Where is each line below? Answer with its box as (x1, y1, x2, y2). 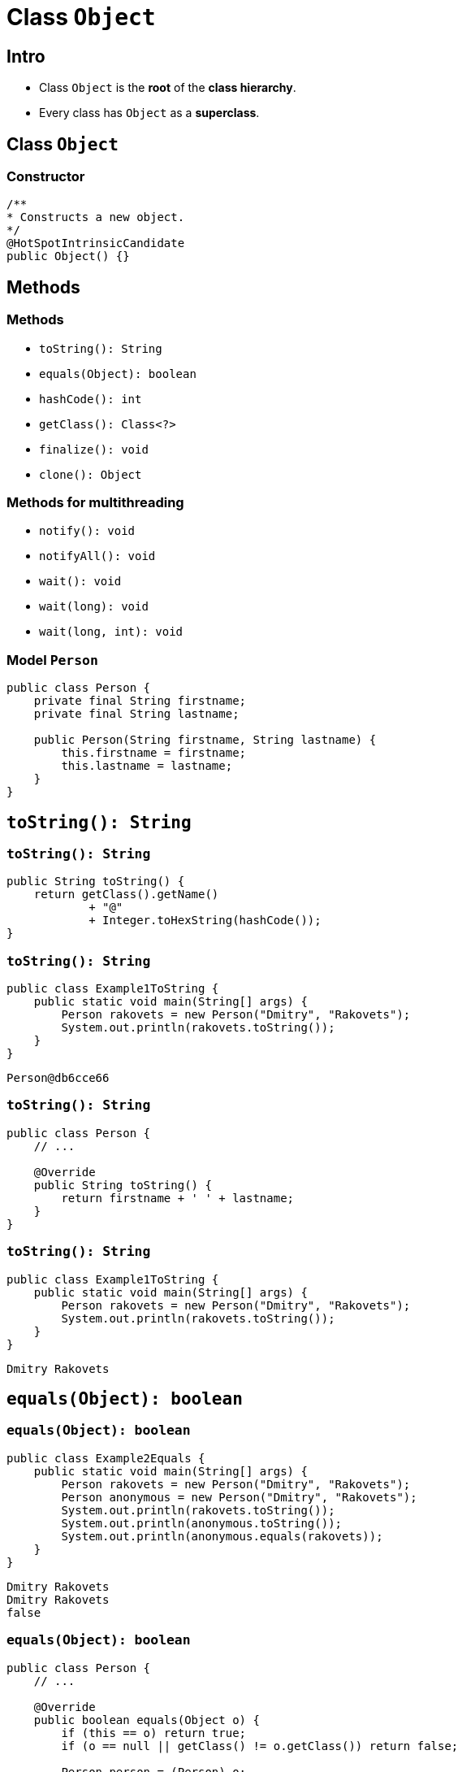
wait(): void (39, 575, 122, 588)
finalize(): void (39, 442, 149, 456)
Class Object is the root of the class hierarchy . (39, 80, 296, 95)
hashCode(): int (39, 392, 142, 406)
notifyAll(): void (39, 549, 156, 563)
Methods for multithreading (6, 493, 184, 510)
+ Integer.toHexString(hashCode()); (89, 914, 322, 927)
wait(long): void (39, 600, 149, 614)
